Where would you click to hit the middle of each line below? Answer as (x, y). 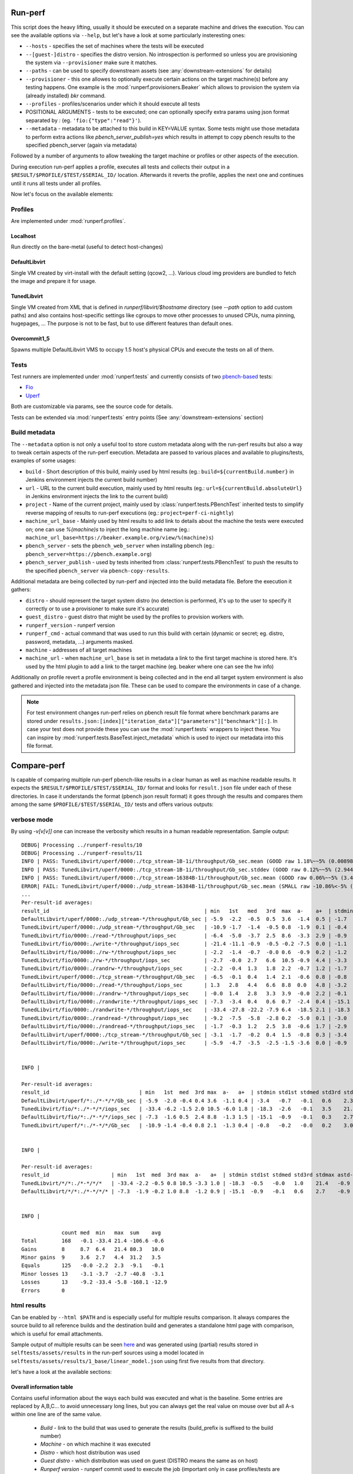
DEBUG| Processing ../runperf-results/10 (82, 845)
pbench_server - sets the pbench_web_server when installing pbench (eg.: (120, 546)
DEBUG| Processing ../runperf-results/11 (82, 853)
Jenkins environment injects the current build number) (91, 480)
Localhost (24, 236)
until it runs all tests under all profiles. (56, 183)
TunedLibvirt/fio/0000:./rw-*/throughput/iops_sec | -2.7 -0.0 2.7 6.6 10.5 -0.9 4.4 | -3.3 (184, 960)
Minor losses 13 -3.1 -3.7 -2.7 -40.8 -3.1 (93, 1274)
